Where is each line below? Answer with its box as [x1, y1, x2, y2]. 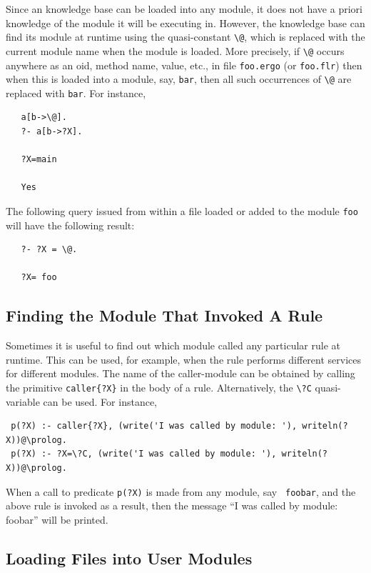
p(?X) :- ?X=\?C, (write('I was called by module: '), [11, 449, 277, 459]
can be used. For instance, [43, 394, 157, 409]
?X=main [21, 154, 57, 165]
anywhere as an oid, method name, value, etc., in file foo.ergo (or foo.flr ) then [6, 57, 362, 72]
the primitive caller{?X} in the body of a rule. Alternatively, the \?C [6, 380, 312, 395]
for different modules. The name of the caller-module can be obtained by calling [6, 366, 355, 381]
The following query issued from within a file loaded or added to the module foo [6, 204, 358, 219]
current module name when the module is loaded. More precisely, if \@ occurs [6, 43, 345, 58]
